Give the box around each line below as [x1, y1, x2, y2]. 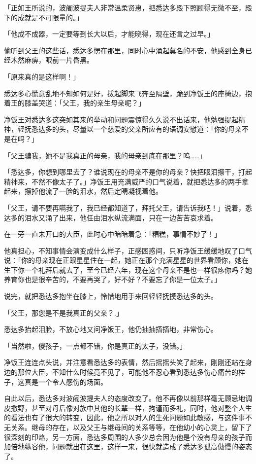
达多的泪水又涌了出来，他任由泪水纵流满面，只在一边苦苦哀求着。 [4, 212, 218, 222]
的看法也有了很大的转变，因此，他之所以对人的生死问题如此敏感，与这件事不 [4, 412, 252, 423]
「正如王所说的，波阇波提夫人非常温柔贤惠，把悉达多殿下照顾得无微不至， [4, 2, 245, 12]
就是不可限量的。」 [24, 12, 83, 22]
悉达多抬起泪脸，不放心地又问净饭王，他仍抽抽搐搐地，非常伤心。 [4, 324, 218, 334]
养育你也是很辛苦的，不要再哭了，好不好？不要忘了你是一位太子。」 [4, 274, 221, 285]
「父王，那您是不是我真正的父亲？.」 [4, 307, 123, 318]
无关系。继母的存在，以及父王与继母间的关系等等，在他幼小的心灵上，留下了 [4, 422, 252, 432]
